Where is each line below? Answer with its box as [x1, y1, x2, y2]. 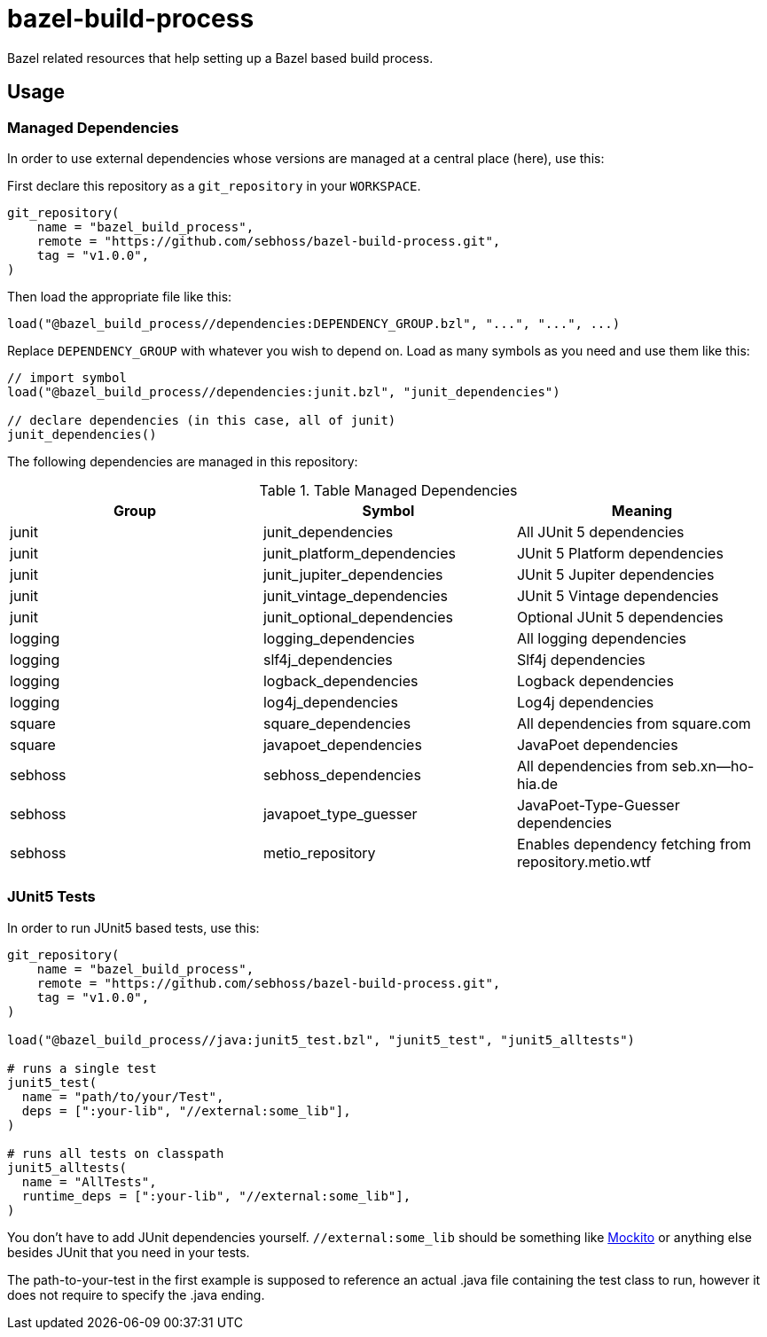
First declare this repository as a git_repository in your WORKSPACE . [7, 177, 421, 193]
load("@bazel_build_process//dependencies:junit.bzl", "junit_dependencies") [7, 384, 560, 399]
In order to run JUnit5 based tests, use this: [7, 919, 260, 935]
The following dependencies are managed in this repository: [7, 453, 358, 469]
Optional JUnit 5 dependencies [516, 607, 724, 626]
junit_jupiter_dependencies [262, 565, 443, 583]
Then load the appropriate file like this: [7, 288, 232, 304]
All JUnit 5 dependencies [516, 522, 685, 541]
